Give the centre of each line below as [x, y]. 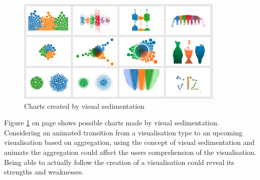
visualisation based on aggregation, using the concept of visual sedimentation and [129, 142]
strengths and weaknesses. [44, 172]
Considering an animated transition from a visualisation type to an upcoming [123, 132]
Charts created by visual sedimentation [84, 106]
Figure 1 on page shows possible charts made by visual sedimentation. [112, 123]
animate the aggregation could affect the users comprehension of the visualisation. [130, 152]
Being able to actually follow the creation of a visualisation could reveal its [119, 162]
